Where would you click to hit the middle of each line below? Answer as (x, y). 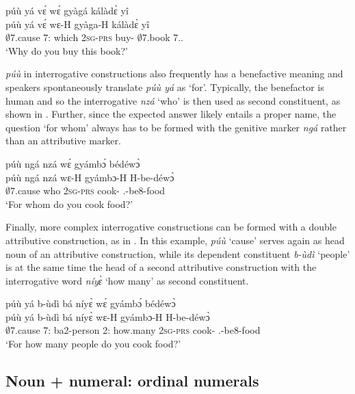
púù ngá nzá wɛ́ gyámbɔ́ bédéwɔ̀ (73, 163)
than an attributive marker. (63, 141)
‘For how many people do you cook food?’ (93, 344)
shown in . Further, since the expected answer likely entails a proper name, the (171, 114)
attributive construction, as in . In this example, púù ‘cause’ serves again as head (175, 240)
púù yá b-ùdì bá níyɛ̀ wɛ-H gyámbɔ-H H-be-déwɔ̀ (108, 316)
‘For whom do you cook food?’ (69, 203)
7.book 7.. (162, 37)
